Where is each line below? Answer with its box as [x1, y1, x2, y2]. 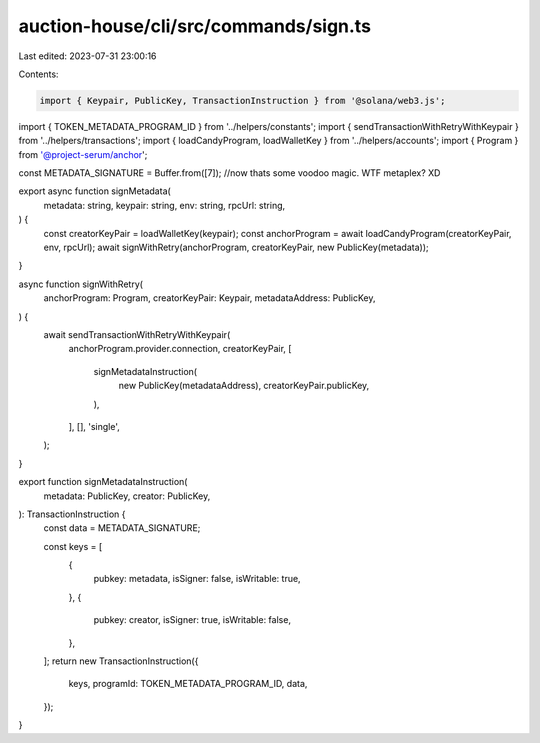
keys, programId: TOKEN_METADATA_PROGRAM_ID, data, [68, 678, 308, 690]
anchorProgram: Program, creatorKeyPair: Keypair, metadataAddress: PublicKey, [43, 292, 376, 304]
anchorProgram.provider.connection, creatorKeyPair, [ [68, 343, 292, 355]
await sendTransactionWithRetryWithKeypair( [43, 328, 231, 340]
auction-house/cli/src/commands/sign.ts [18, 15, 372, 37]
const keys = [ [43, 540, 103, 552]
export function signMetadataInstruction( [18, 476, 188, 488]
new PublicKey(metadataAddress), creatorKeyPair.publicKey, [118, 380, 370, 392]
